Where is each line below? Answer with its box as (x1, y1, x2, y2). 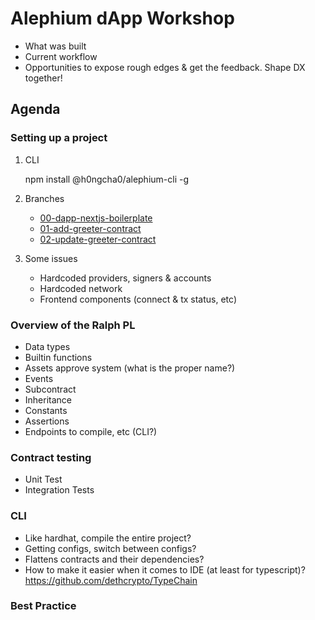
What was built (24, 40, 87, 52)
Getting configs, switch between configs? (24, 542, 197, 554)
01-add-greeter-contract (39, 222, 142, 234)
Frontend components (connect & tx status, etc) (39, 293, 237, 305)
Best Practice (10, 599, 77, 613)
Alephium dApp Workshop (10, 7, 235, 30)
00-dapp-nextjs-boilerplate (39, 212, 153, 224)
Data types (24, 340, 71, 352)
